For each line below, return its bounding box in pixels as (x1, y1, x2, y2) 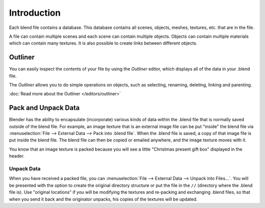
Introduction (9, 7, 61, 18)
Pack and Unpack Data (9, 104, 80, 112)
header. (9, 153, 25, 159)
